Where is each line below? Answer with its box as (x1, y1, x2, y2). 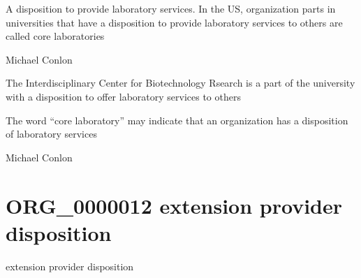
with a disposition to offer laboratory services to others (6, 89, 241, 103)
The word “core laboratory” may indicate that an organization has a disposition (6, 112, 348, 127)
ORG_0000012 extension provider (6, 191, 343, 219)
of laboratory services (6, 126, 97, 141)
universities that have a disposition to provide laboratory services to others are (6, 15, 343, 29)
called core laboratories (6, 29, 105, 43)
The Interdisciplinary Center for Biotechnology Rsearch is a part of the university (6, 75, 355, 90)
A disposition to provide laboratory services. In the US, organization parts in (6, 1, 336, 15)
